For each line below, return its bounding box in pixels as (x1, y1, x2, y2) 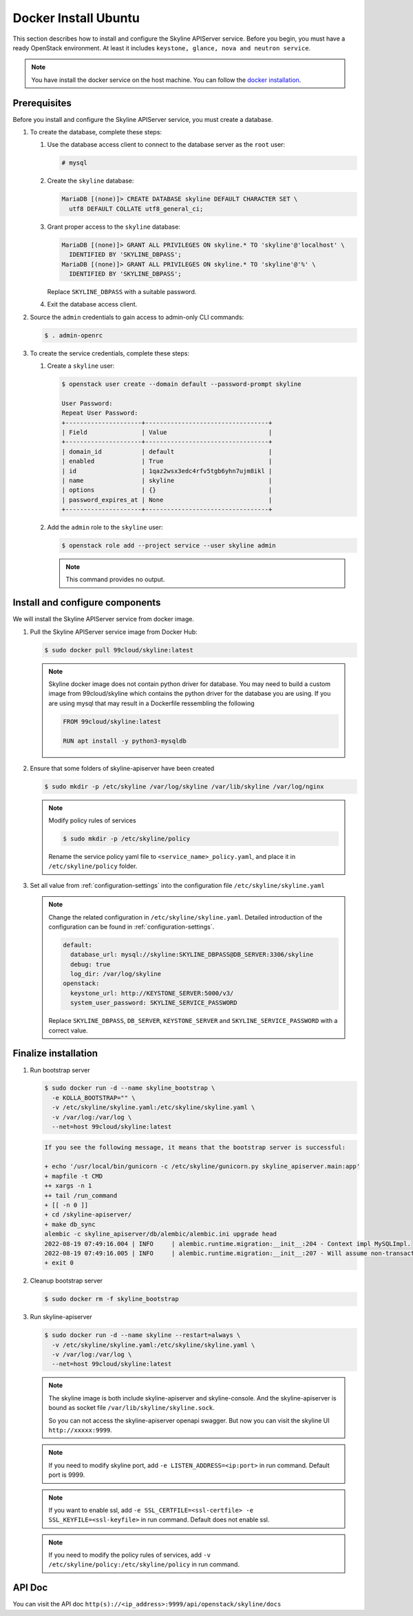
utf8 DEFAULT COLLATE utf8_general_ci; (69, 205, 204, 213)
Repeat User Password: (61, 409, 138, 417)
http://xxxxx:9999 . (48, 1426, 113, 1434)
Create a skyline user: (47, 362, 115, 370)
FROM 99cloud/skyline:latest (63, 717, 162, 725)
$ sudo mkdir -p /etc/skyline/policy (63, 834, 191, 842)
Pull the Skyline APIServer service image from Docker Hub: (30, 628, 198, 636)
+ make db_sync (44, 1220, 96, 1228)
